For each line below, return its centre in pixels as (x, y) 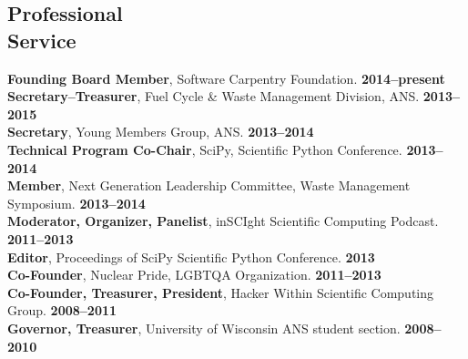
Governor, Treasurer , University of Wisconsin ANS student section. (204, 328)
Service (42, 40)
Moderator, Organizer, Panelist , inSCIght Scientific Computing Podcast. (223, 221)
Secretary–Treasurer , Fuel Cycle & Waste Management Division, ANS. (214, 96)
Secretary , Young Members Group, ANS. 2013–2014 (161, 132)
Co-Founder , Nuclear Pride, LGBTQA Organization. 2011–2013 (194, 275)
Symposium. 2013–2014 (76, 203)
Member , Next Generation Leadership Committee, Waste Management (209, 185)
